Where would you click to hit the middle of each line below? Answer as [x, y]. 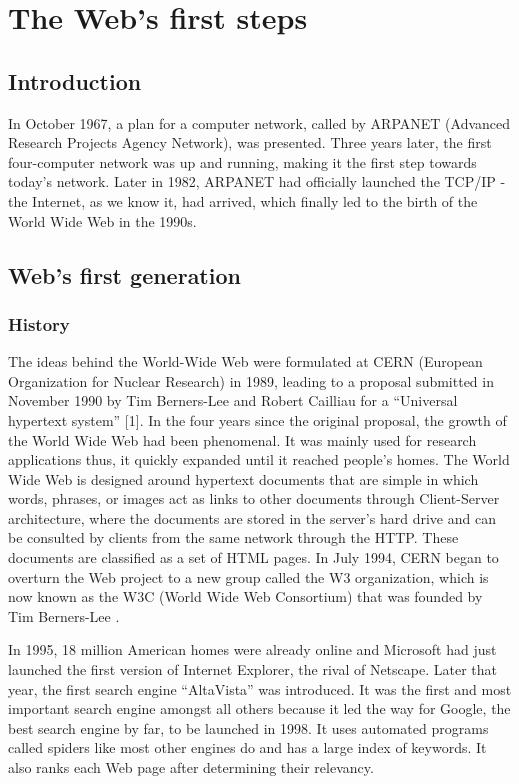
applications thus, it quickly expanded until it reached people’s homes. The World [259, 459]
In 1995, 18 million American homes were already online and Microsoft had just [252, 649]
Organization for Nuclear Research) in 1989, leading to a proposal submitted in [251, 380]
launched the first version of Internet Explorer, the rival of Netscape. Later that [252, 669]
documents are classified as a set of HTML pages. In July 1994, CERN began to [253, 557]
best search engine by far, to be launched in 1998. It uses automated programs [248, 727]
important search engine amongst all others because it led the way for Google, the [259, 708]
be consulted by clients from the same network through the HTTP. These [233, 537]
